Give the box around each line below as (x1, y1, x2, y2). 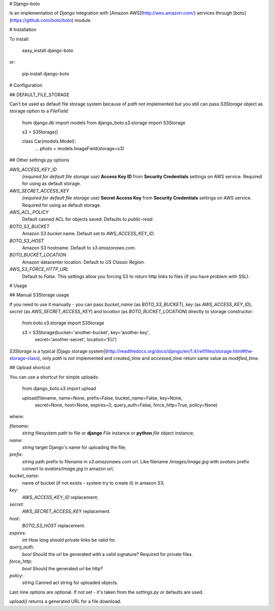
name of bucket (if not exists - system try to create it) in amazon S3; (22, 480, 165, 486)
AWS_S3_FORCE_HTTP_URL (9, 266, 69, 272)
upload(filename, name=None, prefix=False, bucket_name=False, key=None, (22, 395, 183, 401)
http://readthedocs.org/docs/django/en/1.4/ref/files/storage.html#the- (107, 348, 254, 354)
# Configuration (9, 82, 43, 89)
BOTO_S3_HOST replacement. (22, 522, 86, 529)
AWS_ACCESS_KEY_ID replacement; (22, 494, 98, 500)
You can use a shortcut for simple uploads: (9, 374, 99, 380)
